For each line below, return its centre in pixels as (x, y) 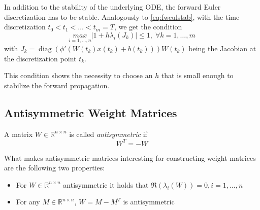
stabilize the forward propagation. (57, 85)
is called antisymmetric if (108, 134)
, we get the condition (148, 27)
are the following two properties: (55, 168)
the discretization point (40, 58)
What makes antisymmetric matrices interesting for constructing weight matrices (130, 157)
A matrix (19, 134)
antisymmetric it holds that (106, 184)
